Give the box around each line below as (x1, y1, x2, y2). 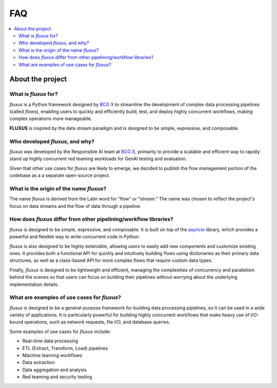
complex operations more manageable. (9, 115, 92, 122)
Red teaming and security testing (22, 374, 92, 380)
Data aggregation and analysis (22, 366, 87, 373)
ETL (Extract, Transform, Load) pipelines (22, 345, 108, 351)
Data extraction (22, 359, 55, 365)
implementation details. (9, 281, 59, 287)
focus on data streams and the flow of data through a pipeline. (9, 203, 142, 209)
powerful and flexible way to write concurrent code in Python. (9, 234, 141, 240)
